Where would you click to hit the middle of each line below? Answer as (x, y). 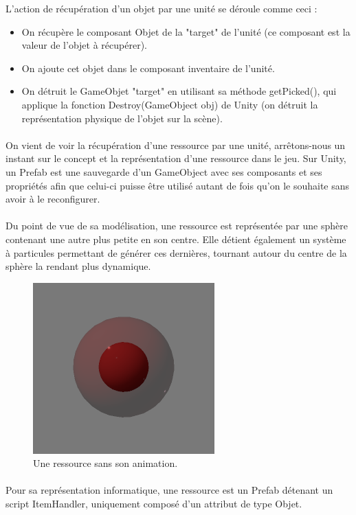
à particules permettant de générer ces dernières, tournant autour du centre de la (176, 252)
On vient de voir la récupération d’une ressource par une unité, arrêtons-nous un (176, 145)
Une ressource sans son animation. (105, 463)
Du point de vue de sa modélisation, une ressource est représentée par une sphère (177, 226)
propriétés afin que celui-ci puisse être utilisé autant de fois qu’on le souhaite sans (178, 185)
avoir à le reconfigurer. (53, 199)
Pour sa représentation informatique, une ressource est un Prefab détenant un (169, 490)
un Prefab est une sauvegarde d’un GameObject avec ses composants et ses (164, 171)
